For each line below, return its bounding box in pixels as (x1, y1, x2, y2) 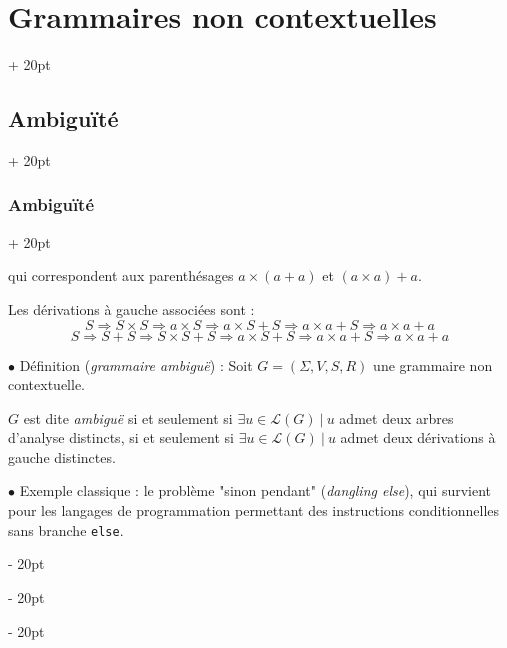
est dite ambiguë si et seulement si (23, 407, 233, 428)
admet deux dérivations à (340, 427, 496, 448)
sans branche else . (8, 519, 124, 540)
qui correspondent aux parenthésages (8, 265, 234, 286)
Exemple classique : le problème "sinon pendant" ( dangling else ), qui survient (19, 480, 492, 501)
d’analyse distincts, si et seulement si (8, 427, 234, 448)
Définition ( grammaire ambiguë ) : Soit (19, 354, 253, 375)
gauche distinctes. (8, 446, 116, 467)
